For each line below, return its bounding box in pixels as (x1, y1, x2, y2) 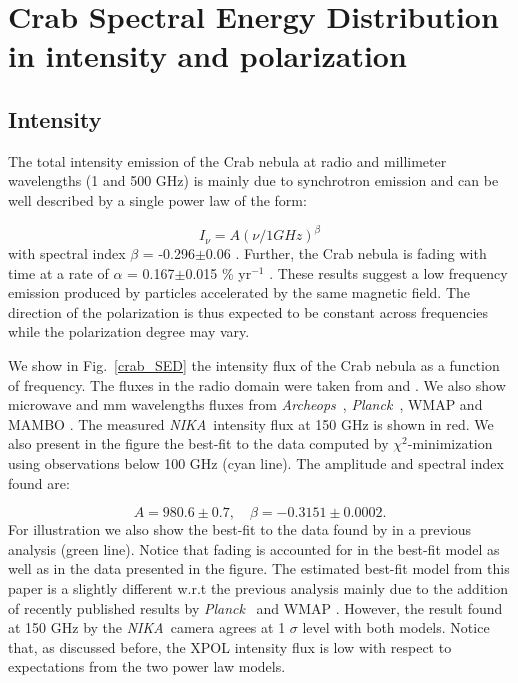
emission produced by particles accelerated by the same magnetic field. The (8, 282, 470, 303)
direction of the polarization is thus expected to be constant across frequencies (8, 301, 489, 322)
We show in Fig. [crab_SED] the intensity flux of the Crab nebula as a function (8, 355, 500, 376)
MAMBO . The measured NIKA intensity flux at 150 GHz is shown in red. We (8, 413, 494, 434)
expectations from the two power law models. (8, 656, 286, 677)
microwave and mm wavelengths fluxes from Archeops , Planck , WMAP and (8, 394, 483, 415)
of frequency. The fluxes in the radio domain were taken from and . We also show (8, 374, 506, 395)
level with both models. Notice (302, 617, 490, 638)
